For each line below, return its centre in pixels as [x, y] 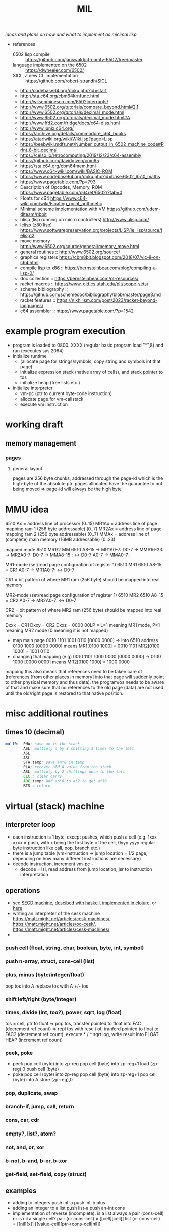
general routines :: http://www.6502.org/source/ [70, 252]
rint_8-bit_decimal [39, 150]
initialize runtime [30, 356]
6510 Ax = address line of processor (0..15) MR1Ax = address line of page [81, 523]
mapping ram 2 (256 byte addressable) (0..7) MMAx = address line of [77, 534]
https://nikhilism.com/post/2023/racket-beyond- [107, 300]
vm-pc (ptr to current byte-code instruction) [66, 393]
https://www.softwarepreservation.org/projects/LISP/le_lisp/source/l [91, 230]
